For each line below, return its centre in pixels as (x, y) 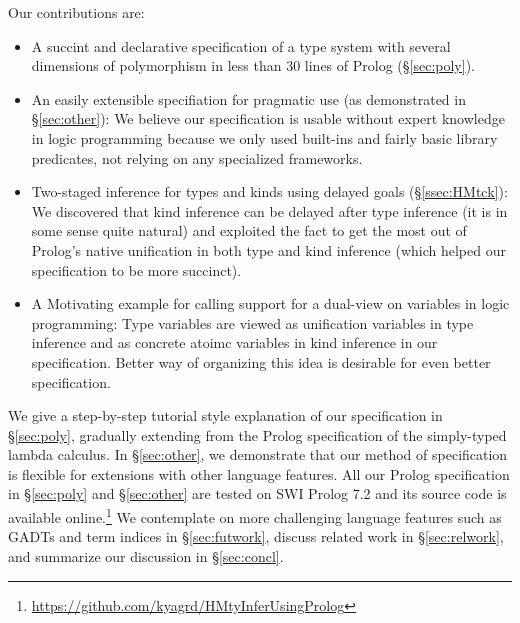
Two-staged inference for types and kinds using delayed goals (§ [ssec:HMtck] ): (269, 191)
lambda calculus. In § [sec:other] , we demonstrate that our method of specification (258, 454)
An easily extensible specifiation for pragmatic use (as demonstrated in (248, 98)
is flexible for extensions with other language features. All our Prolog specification (259, 473)
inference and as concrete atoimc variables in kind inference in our (234, 342)
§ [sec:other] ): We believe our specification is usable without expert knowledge (268, 118)
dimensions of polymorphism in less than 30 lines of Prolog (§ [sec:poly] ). (253, 65)
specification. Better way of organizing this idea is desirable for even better (261, 361)
